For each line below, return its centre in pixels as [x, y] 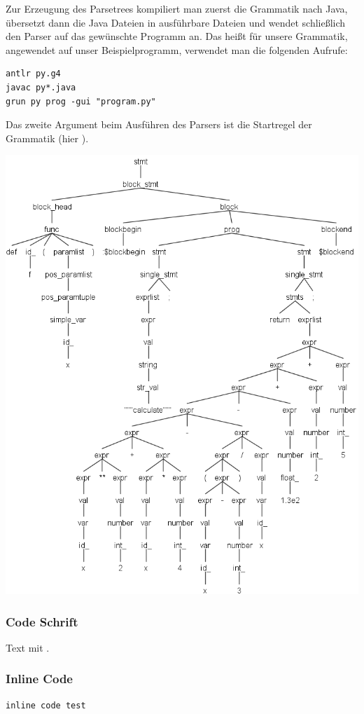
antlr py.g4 [33, 74]
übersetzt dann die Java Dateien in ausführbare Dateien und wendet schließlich [176, 22]
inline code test [46, 705]
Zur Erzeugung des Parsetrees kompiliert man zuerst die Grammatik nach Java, [177, 8]
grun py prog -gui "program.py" [81, 101]
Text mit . [28, 647]
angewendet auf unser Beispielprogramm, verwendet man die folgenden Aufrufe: [177, 49]
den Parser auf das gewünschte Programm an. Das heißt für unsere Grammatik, [177, 36]
